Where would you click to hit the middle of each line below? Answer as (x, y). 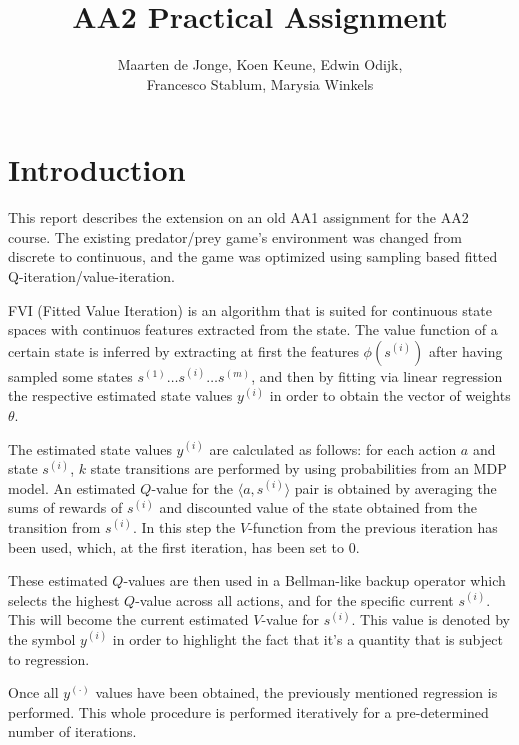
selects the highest (64, 599)
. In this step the (184, 526)
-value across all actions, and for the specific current (294, 599)
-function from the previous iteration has (373, 526)
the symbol (42, 638)
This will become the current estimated (128, 619)
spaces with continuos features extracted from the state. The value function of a (253, 329)
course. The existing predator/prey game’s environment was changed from (235, 236)
